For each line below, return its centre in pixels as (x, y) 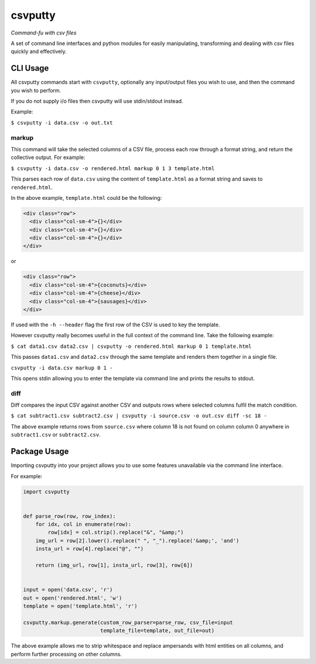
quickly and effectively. (39, 51)
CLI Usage (30, 68)
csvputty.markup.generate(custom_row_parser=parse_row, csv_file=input (128, 622)
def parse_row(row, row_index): (70, 516)
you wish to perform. (36, 90)
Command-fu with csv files (44, 33)
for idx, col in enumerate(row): (83, 524)
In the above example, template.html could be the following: (86, 198)
